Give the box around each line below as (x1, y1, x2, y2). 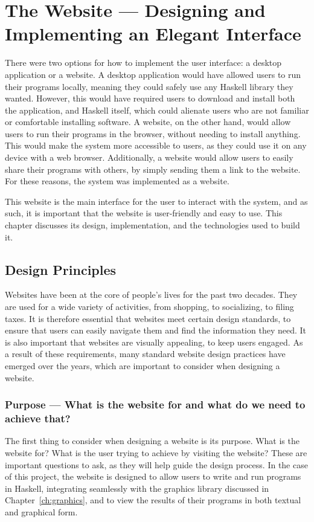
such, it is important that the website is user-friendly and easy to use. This (5, 207, 283, 219)
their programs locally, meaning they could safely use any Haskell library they (5, 80, 293, 92)
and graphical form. (5, 505, 78, 518)
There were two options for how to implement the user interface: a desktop (5, 56, 282, 69)
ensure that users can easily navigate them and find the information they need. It (5, 324, 306, 337)
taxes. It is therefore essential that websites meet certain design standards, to (5, 312, 291, 324)
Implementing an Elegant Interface (5, 21, 301, 46)
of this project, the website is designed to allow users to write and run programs (5, 470, 301, 483)
